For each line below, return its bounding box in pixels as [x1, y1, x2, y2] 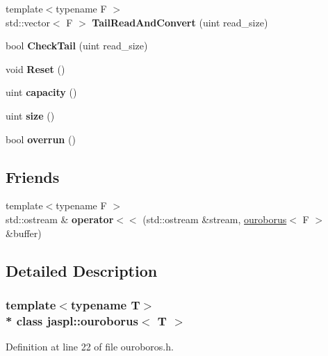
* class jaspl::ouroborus [6, 311, 138, 329]
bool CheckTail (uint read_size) [6, 38, 148, 53]
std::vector [6, 15, 50, 29]
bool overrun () [6, 131, 76, 146]
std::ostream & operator [6, 211, 114, 226]
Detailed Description [6, 259, 158, 281]
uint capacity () [6, 85, 77, 99]
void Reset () [6, 61, 65, 76]
